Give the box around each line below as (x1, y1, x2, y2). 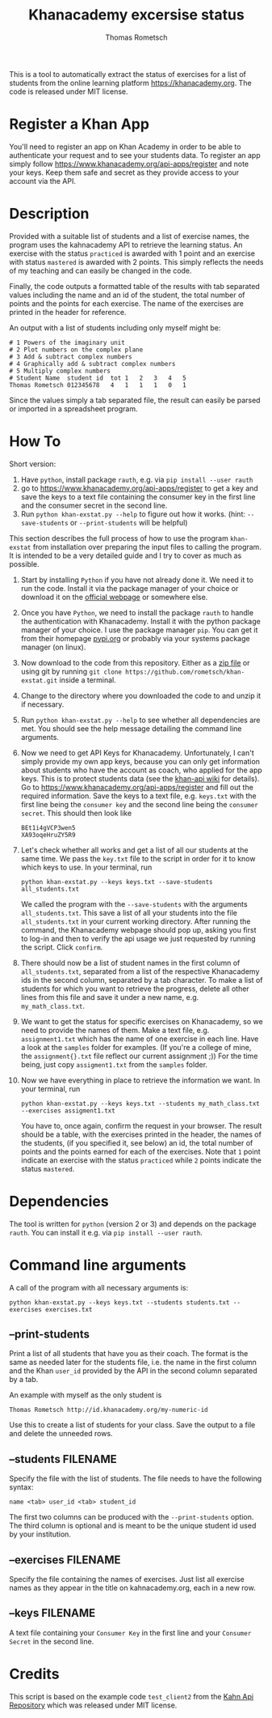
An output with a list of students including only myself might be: (9, 322, 221, 333)
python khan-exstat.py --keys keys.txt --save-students (20, 878, 213, 886)
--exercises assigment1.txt (20, 1107, 115, 1115)
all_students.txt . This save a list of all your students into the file (20, 908, 237, 917)
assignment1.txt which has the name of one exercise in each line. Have (20, 1034, 259, 1044)
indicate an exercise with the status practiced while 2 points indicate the (20, 1155, 262, 1165)
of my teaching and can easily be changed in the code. (9, 266, 192, 275)
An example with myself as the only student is (9, 1390, 162, 1400)
